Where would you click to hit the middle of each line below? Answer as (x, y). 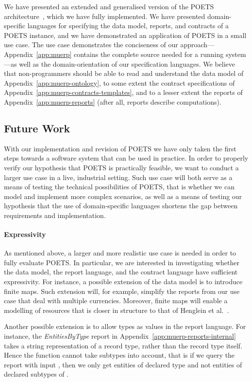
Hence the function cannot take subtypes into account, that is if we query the (119, 355)
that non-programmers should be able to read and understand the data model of (124, 73)
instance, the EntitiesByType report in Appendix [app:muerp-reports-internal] (120, 336)
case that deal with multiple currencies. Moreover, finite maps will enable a (116, 300)
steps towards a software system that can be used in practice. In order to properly (126, 158)
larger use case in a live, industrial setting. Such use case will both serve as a (118, 177)
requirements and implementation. (55, 215)
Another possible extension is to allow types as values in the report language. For (125, 326)
